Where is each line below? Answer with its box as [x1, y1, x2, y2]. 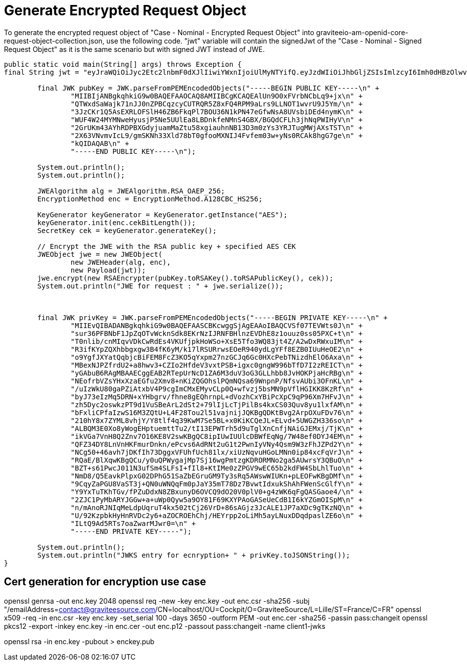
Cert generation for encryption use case [4, 575, 206, 588]
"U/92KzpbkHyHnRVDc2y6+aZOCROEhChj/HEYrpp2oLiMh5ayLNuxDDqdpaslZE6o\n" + [70, 511, 363, 520]
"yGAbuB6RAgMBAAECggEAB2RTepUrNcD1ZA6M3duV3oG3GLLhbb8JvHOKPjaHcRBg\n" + [70, 369, 363, 377]
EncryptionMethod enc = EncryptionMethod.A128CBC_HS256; [37, 194, 263, 203]
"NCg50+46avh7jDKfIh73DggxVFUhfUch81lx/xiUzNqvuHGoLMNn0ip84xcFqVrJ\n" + [70, 448, 363, 456]
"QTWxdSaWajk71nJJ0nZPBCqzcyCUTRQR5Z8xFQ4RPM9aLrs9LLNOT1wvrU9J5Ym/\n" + [70, 99, 363, 108]
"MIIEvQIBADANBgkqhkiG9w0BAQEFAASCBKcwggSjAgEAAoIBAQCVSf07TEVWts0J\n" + [70, 321, 363, 330]
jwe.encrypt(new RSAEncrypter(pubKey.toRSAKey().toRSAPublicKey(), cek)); [37, 274, 333, 282]
